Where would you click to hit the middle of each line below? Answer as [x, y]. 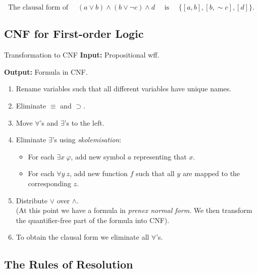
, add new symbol [98, 156]
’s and [49, 122]
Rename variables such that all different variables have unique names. [124, 89]
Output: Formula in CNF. [46, 71]
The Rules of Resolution [69, 264]
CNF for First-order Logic [74, 34]
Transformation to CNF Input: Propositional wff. [82, 55]
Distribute [32, 200]
